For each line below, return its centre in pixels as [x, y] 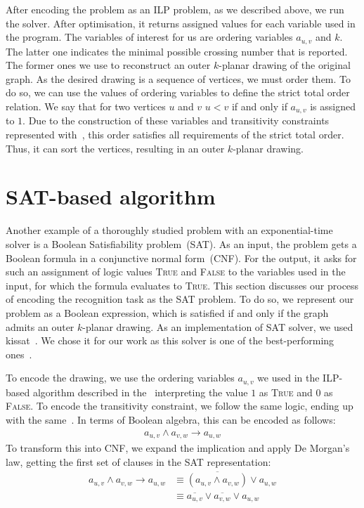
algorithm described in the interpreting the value [140, 392]
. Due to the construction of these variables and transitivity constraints [176, 121]
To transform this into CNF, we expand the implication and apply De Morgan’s [178, 448]
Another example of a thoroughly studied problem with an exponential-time [169, 230]
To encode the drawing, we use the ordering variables [120, 378]
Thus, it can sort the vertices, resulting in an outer [115, 148]
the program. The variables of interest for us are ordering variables [149, 37]
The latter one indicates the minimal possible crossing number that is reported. [177, 51]
